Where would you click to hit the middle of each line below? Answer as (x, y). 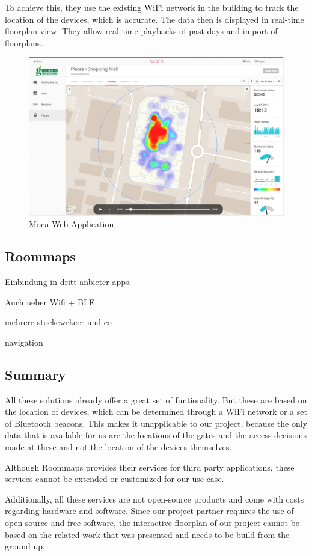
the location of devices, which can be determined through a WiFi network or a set (156, 411)
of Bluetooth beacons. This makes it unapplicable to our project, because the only (156, 423)
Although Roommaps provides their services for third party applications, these (150, 467)
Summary (35, 374)
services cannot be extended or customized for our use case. (115, 479)
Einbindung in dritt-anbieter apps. (68, 282)
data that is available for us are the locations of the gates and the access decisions (156, 435)
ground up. (25, 546)
